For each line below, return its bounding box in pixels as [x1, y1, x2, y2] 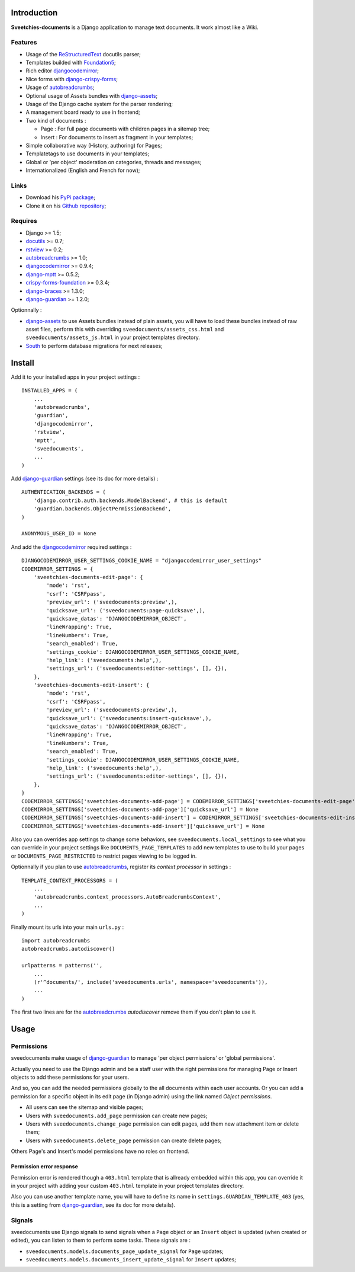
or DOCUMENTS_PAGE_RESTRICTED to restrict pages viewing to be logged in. [11, 852, 197, 859]
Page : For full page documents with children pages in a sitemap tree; [40, 125, 210, 133]
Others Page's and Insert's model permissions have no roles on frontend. [11, 1148, 189, 1155]
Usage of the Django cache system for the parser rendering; [25, 101, 173, 107]
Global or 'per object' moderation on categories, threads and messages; [25, 158, 202, 165]
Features [11, 39, 37, 47]
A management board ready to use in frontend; [25, 108, 140, 116]
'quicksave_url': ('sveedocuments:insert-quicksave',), [46, 715, 212, 721]
